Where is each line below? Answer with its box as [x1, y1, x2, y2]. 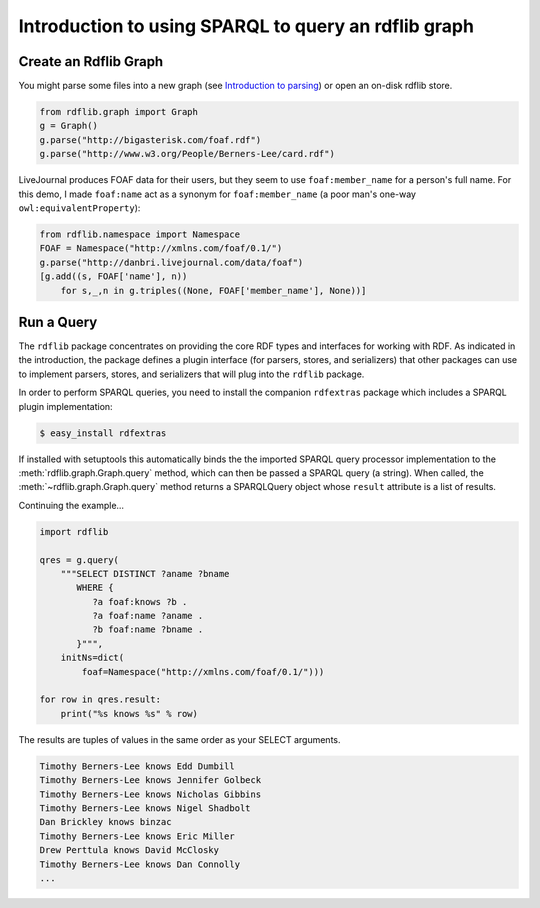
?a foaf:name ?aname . [91, 610, 204, 622]
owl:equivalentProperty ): [18, 201, 141, 214]
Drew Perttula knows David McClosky [39, 845, 220, 856]
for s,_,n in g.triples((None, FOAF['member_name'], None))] [60, 285, 367, 296]
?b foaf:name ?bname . [91, 624, 204, 635]
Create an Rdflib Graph [18, 53, 164, 70]
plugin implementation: [18, 400, 114, 412]
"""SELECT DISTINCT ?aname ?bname [60, 568, 230, 579]
